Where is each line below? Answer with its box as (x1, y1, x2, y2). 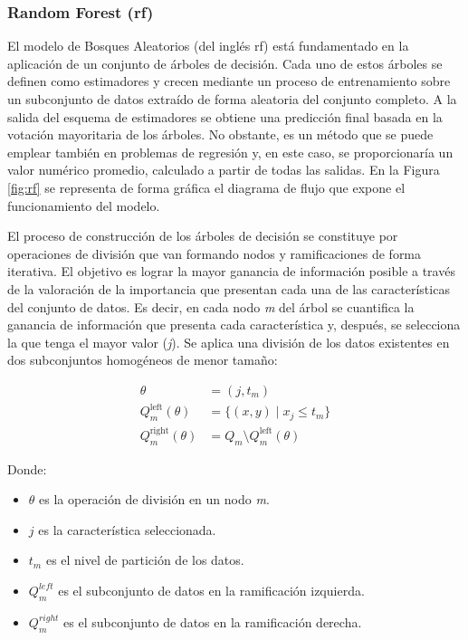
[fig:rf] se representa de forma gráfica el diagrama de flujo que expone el (7, 177, 406, 196)
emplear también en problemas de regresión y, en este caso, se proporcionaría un (7, 142, 454, 161)
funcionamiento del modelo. (7, 196, 160, 215)
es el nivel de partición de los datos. (45, 550, 244, 569)
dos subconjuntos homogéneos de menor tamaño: (7, 350, 278, 369)
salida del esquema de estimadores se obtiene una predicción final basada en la (7, 107, 443, 126)
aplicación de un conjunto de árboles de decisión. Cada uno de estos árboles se (7, 53, 443, 72)
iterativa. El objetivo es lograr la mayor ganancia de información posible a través (7, 262, 455, 281)
